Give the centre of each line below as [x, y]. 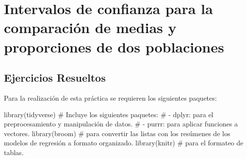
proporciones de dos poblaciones [114, 46]
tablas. [14, 152]
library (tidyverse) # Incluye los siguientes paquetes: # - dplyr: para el [109, 114]
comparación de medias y [90, 27]
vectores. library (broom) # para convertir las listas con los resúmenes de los [117, 133]
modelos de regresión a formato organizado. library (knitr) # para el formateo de [124, 143]
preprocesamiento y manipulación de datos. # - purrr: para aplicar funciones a [121, 124]
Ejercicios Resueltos [55, 78]
